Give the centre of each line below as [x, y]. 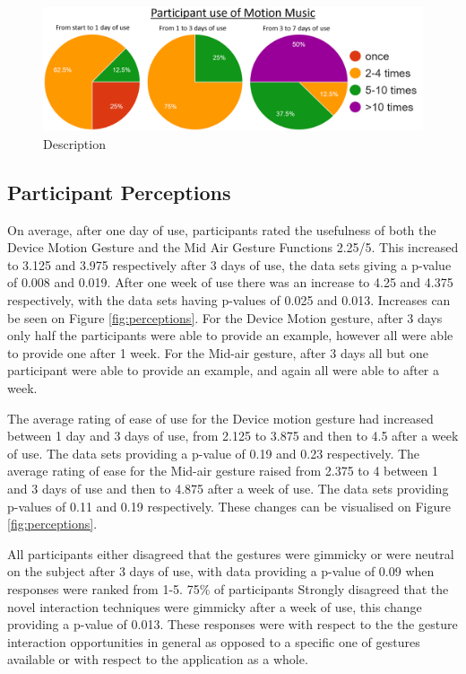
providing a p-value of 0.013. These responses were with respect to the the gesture [233, 624]
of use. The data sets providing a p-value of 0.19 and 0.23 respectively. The [214, 453]
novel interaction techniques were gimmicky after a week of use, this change [215, 606]
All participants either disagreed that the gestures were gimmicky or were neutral [231, 553]
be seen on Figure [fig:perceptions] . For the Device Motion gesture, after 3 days [225, 317]
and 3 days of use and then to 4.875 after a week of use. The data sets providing [228, 488]
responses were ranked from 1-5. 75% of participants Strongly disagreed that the [228, 588]
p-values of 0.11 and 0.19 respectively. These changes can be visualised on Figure [229, 506]
